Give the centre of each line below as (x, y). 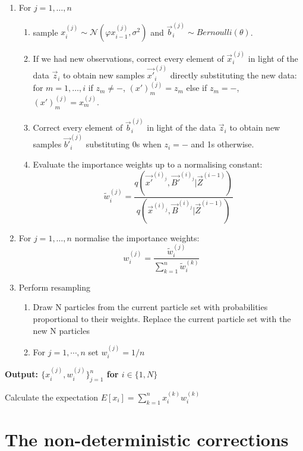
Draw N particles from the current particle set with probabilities (150, 307)
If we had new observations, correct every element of (128, 58)
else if (197, 88)
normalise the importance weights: (137, 237)
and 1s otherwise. (222, 144)
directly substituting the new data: (233, 75)
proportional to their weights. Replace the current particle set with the (162, 319)
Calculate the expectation (52, 397)
